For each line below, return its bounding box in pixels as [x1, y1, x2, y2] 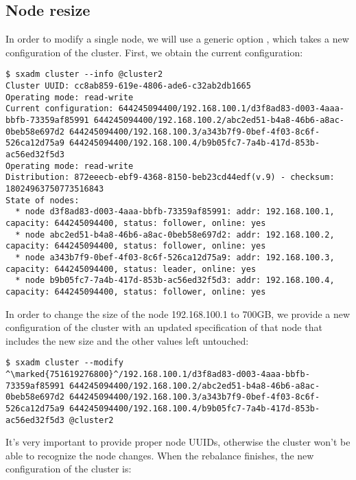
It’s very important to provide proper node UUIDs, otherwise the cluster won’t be [5, 435, 351, 449]
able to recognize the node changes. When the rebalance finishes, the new [5, 448, 314, 462]
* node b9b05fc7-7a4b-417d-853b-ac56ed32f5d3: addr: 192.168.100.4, [15, 275, 335, 286]
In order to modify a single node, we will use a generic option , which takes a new [5, 32, 349, 46]
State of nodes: [5, 195, 80, 205]
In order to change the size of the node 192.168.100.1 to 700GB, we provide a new [5, 306, 351, 321]
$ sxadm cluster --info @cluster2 [5, 69, 163, 80]
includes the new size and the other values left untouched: [5, 333, 249, 347]
